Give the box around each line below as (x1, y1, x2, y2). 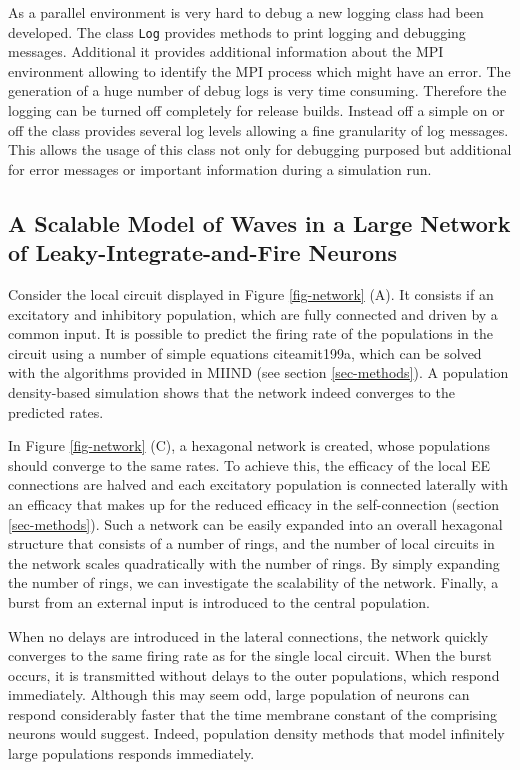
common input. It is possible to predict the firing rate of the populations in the (8, 323, 494, 344)
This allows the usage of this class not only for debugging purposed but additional (8, 139, 512, 160)
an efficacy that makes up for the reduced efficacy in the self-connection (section (8, 493, 500, 514)
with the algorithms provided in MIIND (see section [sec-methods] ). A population (8, 362, 509, 383)
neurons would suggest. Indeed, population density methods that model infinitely (8, 723, 505, 744)
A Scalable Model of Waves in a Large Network (8, 207, 511, 238)
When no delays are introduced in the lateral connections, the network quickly (8, 625, 489, 646)
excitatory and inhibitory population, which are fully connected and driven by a (8, 303, 498, 324)
